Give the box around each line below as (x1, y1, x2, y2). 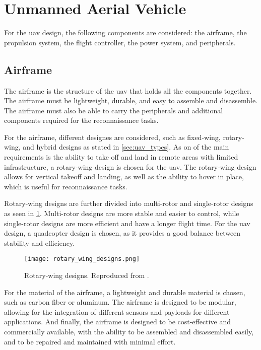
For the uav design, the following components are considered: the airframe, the (4, 27, 247, 38)
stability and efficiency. (4, 237, 75, 248)
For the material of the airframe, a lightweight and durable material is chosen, (4, 287, 245, 297)
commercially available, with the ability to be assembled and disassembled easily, (4, 326, 254, 337)
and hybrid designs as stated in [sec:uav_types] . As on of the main (23, 142, 229, 152)
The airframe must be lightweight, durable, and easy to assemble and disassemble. (4, 95, 258, 106)
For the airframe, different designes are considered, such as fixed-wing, (4, 131, 221, 142)
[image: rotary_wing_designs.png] (24, 255, 140, 263)
